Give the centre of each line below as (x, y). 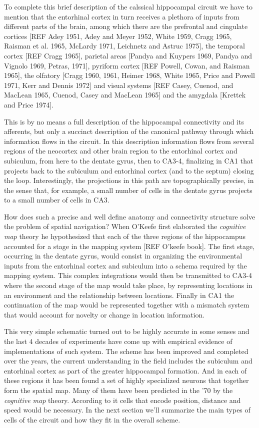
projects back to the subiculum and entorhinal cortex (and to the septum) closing (129, 170)
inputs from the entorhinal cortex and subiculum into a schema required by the (125, 265)
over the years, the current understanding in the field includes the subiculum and (128, 361)
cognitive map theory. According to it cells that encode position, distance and (122, 400)
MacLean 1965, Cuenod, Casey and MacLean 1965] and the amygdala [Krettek (125, 95)
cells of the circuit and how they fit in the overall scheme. (92, 419)
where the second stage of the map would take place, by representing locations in (128, 285)
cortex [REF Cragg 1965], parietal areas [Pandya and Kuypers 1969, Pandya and (128, 55)
